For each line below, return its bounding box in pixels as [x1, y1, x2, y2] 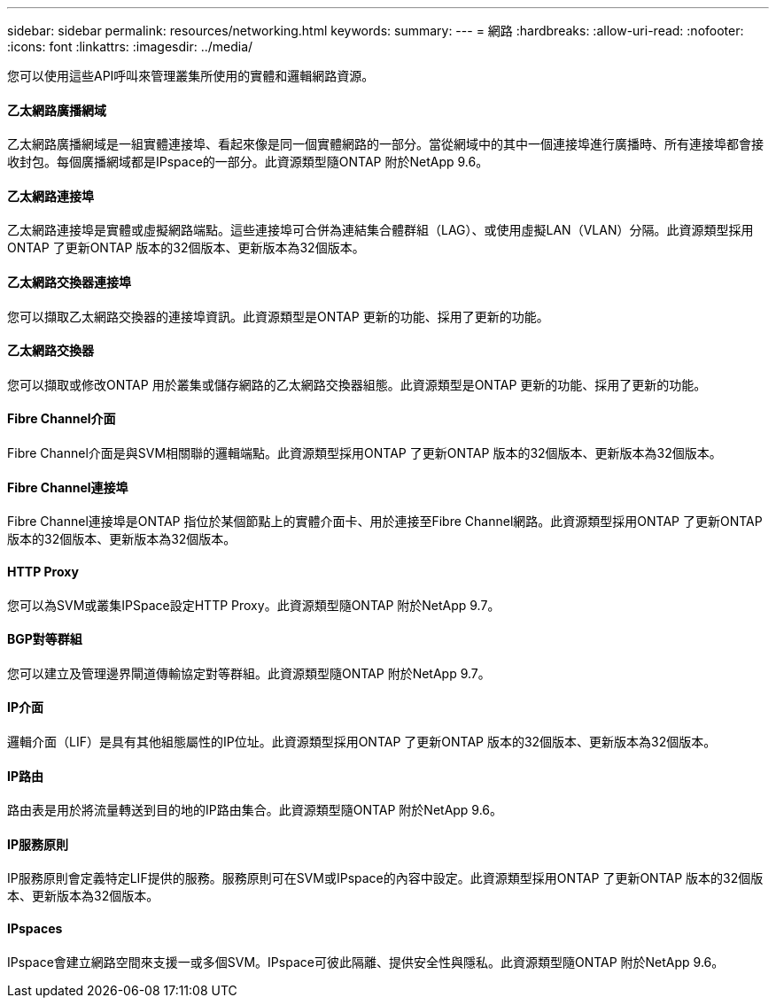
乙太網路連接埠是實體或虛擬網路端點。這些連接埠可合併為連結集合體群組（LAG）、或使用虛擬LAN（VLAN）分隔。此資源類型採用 [7, 222, 754, 238]
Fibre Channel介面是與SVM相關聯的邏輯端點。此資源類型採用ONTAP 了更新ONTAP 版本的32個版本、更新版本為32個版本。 [7, 445, 722, 461]
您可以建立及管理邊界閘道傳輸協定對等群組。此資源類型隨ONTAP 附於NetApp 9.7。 [7, 665, 491, 681]
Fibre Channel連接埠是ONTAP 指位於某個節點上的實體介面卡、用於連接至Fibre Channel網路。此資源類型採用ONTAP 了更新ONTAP [7, 514, 763, 530]
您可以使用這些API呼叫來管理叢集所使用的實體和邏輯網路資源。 [7, 68, 375, 83]
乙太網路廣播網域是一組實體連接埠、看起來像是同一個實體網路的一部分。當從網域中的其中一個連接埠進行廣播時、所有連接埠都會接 [7, 136, 764, 152]
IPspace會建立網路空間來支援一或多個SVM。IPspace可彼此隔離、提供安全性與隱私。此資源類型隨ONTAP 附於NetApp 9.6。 [7, 954, 725, 970]
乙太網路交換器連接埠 [7, 274, 131, 290]
